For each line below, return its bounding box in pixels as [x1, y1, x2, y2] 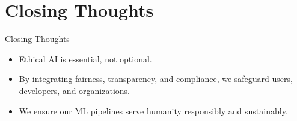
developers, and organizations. [19, 84, 130, 96]
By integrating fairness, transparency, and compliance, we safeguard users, [19, 72, 293, 85]
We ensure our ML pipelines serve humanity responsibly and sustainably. [19, 104, 288, 117]
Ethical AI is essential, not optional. [19, 52, 152, 65]
